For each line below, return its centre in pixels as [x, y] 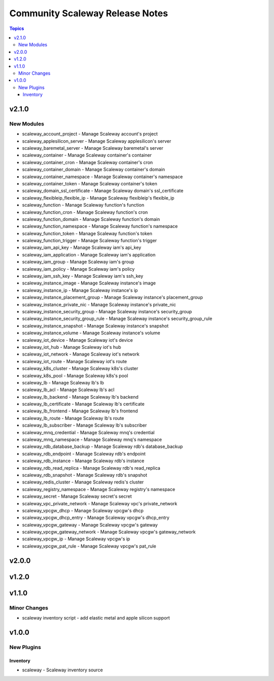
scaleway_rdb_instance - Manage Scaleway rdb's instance [83, 461]
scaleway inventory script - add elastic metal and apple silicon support [96, 618]
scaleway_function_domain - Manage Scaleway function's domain [91, 219]
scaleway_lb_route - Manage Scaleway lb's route [73, 418]
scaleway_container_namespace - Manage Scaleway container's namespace [102, 176]
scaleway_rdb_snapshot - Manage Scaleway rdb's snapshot [84, 475]
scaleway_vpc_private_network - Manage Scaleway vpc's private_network [100, 503]
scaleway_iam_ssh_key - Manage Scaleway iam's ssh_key [83, 276]
